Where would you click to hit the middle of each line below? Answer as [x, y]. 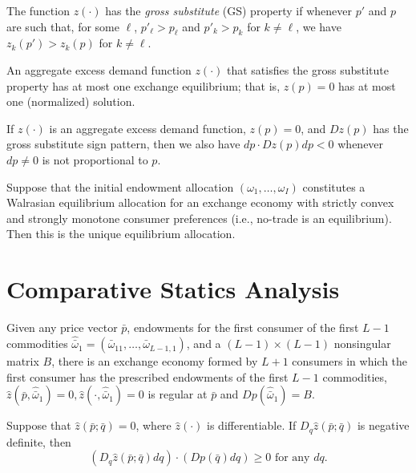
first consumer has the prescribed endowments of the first [147, 376]
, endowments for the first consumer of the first [243, 327]
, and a [204, 344]
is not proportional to [95, 159]
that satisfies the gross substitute [308, 69]
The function [38, 10]
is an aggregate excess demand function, [147, 128]
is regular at [178, 394]
